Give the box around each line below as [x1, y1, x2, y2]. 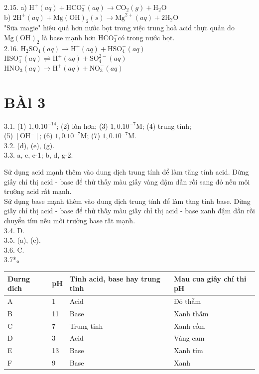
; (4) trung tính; [142, 120, 191, 131]
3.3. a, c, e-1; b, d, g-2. [4, 150, 73, 160]
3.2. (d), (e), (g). [4, 140, 55, 150]
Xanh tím [173, 345, 203, 356]
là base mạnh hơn [42, 32, 96, 42]
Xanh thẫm [173, 308, 209, 318]
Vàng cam [173, 333, 205, 343]
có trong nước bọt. [118, 32, 175, 42]
